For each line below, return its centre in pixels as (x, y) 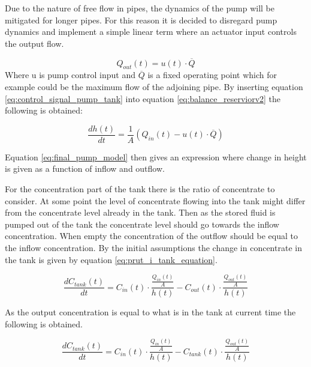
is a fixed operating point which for (212, 75)
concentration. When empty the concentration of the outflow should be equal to (152, 236)
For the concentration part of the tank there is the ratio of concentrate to (140, 189)
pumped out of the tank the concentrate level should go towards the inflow (142, 224)
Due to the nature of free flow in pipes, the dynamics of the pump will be (140, 8)
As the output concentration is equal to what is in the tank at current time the (150, 312)
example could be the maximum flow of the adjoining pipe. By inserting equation (154, 86)
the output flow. (34, 43)
